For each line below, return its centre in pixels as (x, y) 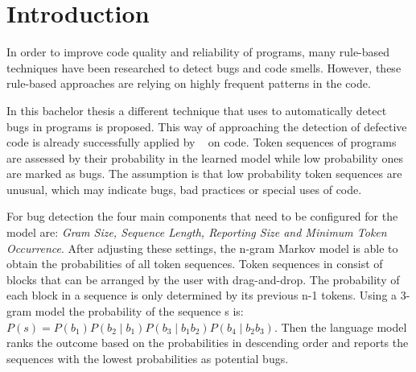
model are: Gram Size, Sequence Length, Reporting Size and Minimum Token (197, 232)
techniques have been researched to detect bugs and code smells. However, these (204, 67)
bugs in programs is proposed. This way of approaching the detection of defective (207, 126)
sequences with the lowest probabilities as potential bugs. (148, 358)
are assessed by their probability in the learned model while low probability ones (205, 157)
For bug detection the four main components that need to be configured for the (202, 216)
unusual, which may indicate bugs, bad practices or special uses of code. (184, 189)
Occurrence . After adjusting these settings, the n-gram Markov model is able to (202, 248)
